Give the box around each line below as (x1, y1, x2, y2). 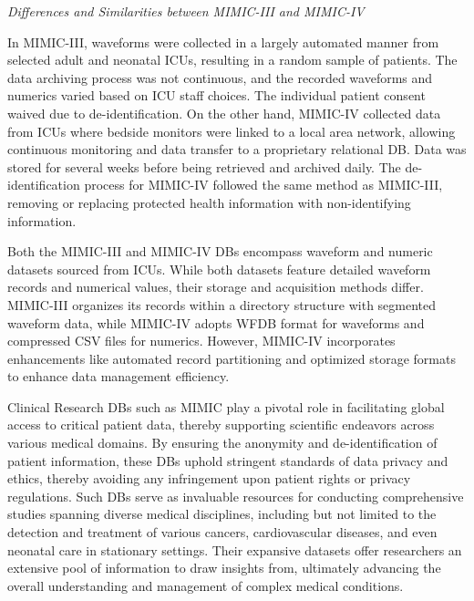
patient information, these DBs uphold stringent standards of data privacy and (7, 451, 448, 470)
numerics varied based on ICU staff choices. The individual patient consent (7, 86, 426, 105)
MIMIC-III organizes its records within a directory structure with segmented (7, 295, 437, 314)
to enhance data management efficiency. (7, 367, 230, 386)
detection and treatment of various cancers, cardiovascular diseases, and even (7, 523, 438, 542)
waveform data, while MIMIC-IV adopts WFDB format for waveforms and (7, 313, 425, 332)
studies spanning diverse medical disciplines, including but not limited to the (7, 504, 437, 523)
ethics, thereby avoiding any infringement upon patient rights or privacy (7, 469, 411, 488)
